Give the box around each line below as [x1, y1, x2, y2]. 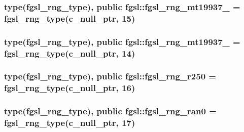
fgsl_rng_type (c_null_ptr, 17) [4, 116, 135, 129]
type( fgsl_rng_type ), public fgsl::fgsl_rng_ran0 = [4, 105, 217, 117]
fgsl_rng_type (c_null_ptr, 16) [4, 81, 135, 94]
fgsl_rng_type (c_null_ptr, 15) [4, 12, 135, 24]
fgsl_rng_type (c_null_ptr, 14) [4, 47, 135, 59]
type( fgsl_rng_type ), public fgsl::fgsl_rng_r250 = [4, 70, 216, 82]
